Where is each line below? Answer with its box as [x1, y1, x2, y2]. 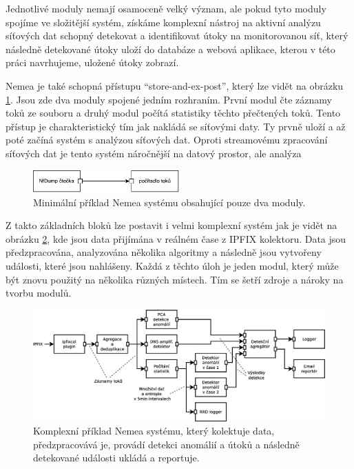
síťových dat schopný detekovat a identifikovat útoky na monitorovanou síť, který [6, 28, 348, 43]
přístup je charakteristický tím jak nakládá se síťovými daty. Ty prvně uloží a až [6, 119, 346, 133]
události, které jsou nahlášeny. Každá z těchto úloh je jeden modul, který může [6, 258, 339, 272]
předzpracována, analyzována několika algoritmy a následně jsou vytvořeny [6, 245, 322, 259]
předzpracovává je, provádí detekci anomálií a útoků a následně [33, 437, 300, 451]
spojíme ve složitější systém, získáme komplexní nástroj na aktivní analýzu [6, 14, 321, 29]
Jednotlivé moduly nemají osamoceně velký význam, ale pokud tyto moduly [6, 1, 326, 15]
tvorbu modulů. [6, 286, 72, 300]
